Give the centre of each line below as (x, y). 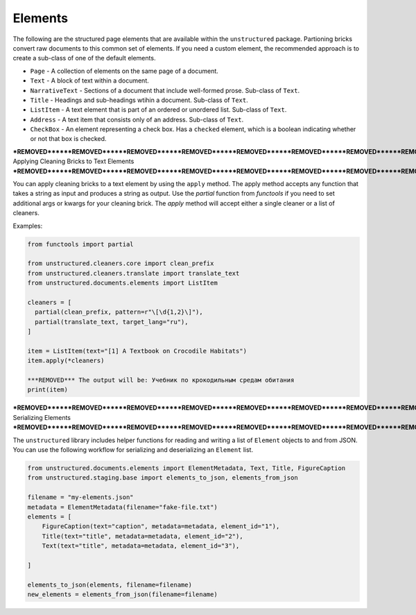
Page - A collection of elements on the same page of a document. (124, 71)
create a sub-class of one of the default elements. (84, 58)
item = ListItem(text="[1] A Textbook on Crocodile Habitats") (137, 351)
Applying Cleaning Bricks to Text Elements (73, 161)
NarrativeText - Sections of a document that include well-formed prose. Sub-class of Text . (165, 90)
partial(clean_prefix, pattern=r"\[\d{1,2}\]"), (119, 312)
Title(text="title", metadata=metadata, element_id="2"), (142, 536)
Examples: (28, 226)
